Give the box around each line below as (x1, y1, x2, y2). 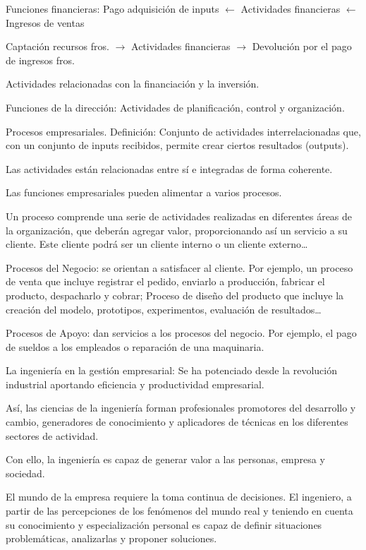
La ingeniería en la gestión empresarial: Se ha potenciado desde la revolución (6, 363, 337, 378)
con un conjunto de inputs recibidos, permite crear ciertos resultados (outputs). (6, 138, 349, 153)
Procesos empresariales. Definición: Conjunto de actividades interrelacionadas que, (6, 124, 361, 138)
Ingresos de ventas (6, 15, 85, 30)
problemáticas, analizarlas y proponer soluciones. (6, 531, 217, 546)
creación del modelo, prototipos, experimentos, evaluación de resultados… (6, 301, 322, 316)
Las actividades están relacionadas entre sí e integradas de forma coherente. (6, 161, 333, 176)
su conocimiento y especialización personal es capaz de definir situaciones (6, 517, 322, 532)
